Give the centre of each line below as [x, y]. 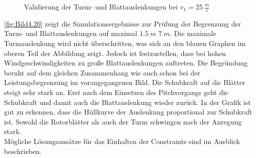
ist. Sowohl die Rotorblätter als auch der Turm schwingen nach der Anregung [123, 121]
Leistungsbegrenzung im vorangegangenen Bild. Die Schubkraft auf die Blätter [125, 82]
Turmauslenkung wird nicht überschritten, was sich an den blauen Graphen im [125, 43]
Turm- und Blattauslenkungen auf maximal [71, 33]
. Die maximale [193, 33]
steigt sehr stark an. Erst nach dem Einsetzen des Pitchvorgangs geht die [116, 92]
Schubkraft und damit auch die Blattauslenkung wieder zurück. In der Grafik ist [127, 102]
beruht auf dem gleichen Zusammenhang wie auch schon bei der [102, 72]
